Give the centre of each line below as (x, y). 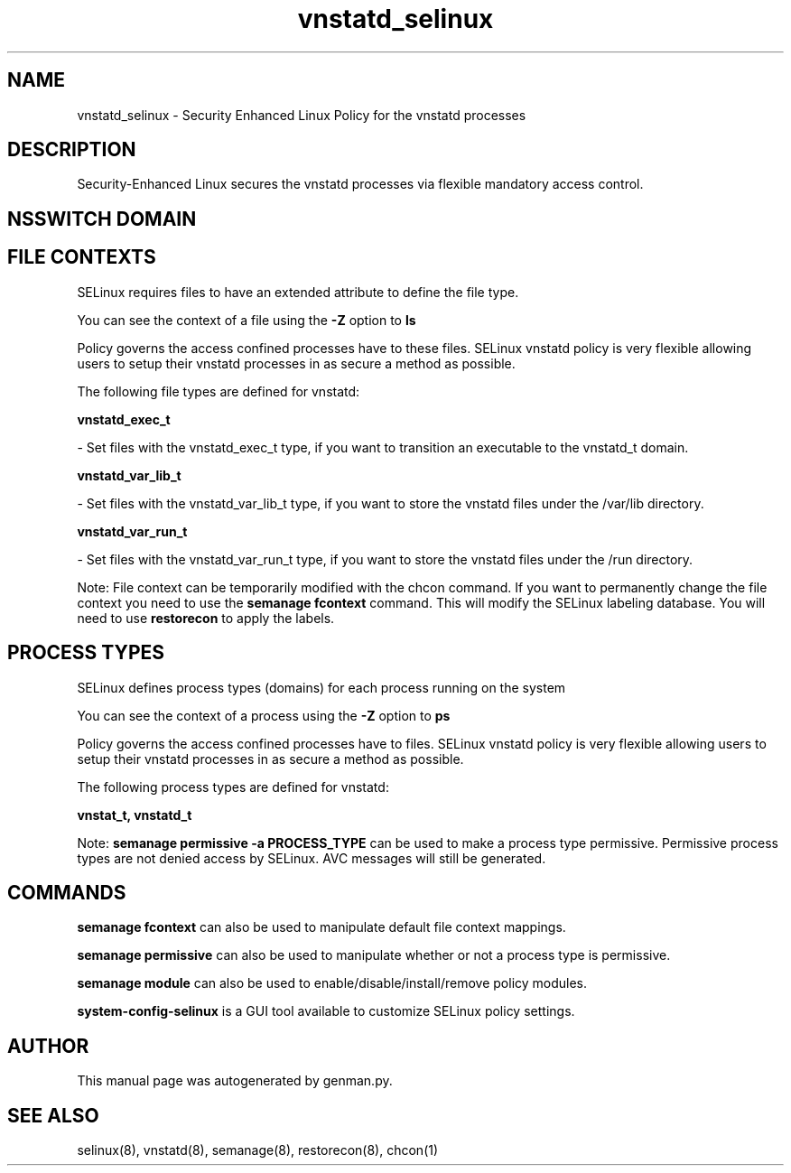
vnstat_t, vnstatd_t (135, 815)
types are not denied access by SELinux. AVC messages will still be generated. (312, 858)
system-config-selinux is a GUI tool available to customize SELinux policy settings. (326, 1011)
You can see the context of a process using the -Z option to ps (264, 715)
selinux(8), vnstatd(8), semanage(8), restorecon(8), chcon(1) (258, 1150)
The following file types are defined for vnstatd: (219, 391)
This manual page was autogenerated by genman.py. (235, 1081)
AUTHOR (48, 1046)
